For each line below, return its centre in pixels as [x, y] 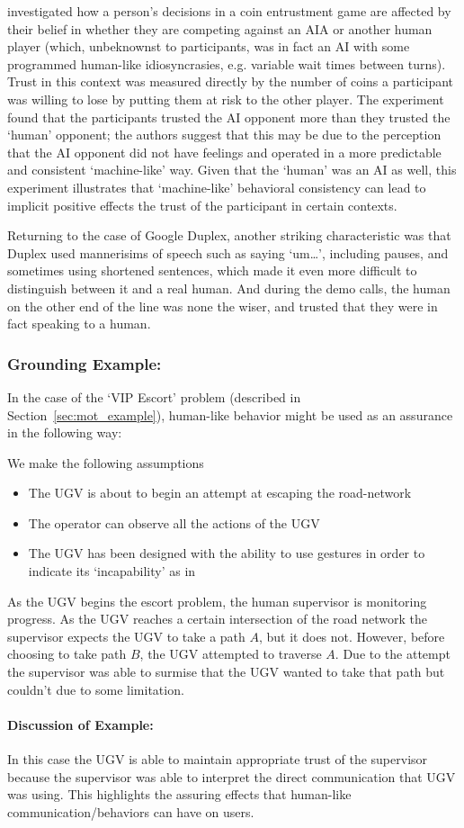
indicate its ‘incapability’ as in [112, 571]
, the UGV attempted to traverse [231, 654]
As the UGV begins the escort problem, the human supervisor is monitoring [217, 601]
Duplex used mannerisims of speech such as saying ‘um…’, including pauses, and [228, 252]
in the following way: [65, 432]
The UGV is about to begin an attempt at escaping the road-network [220, 493]
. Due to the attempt [393, 654]
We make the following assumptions [106, 462]
